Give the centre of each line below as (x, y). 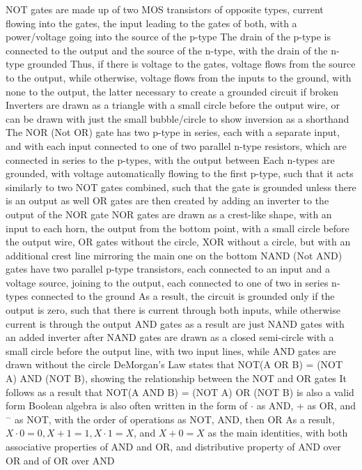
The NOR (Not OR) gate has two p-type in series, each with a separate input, (173, 132)
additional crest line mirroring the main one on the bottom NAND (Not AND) (174, 255)
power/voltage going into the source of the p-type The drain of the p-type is (168, 37)
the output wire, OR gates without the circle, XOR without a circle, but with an (178, 242)
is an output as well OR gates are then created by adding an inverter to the (167, 200)
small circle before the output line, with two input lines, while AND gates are (171, 350)
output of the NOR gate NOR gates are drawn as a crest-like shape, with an (169, 214)
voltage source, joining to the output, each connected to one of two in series (167, 282)
